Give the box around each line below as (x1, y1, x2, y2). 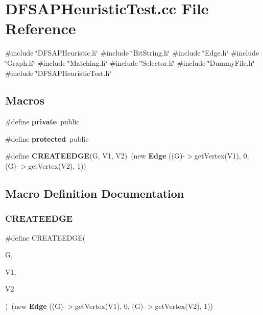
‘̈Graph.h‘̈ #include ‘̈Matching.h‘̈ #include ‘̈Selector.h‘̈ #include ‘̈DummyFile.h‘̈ (5, 57, 255, 68)
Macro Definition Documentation (5, 186, 184, 201)
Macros (5, 92, 44, 108)
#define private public (5, 116, 80, 127)
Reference (5, 18, 76, 39)
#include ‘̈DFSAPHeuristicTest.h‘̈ (5, 67, 112, 78)
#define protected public (5, 133, 89, 144)
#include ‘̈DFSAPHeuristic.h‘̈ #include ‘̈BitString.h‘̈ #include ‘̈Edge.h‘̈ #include (5, 47, 259, 58)
